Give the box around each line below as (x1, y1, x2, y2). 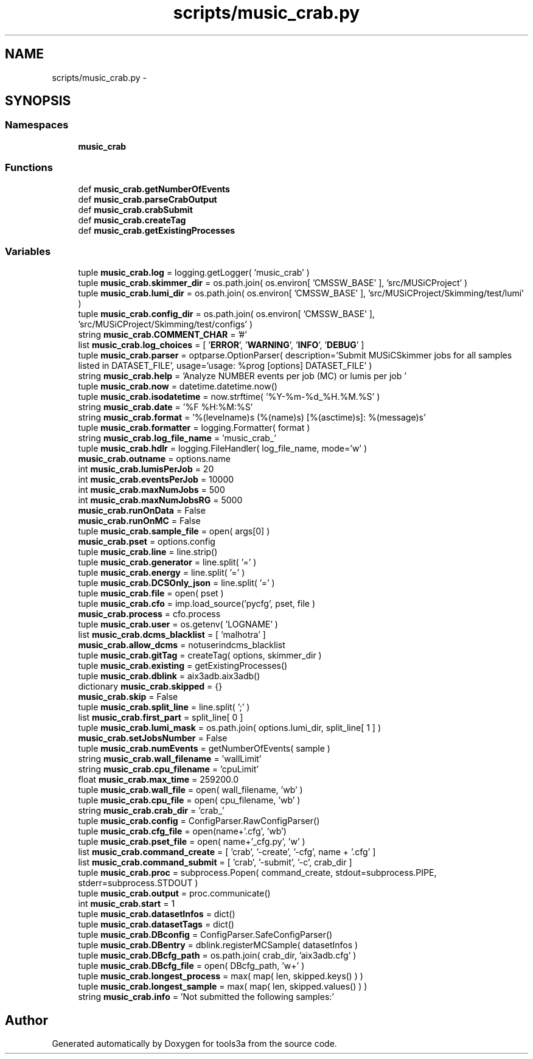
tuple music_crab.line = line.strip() (78, 547, 218, 557)
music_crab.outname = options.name (78, 453, 231, 464)
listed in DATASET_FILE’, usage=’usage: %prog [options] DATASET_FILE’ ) (78, 360, 372, 371)
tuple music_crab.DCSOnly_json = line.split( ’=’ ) (78, 578, 275, 589)
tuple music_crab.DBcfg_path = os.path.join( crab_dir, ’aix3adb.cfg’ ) (78, 950, 357, 961)
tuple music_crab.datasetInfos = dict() (78, 909, 235, 920)
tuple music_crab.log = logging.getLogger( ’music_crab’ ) (78, 267, 310, 278)
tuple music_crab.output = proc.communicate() (78, 888, 271, 899)
